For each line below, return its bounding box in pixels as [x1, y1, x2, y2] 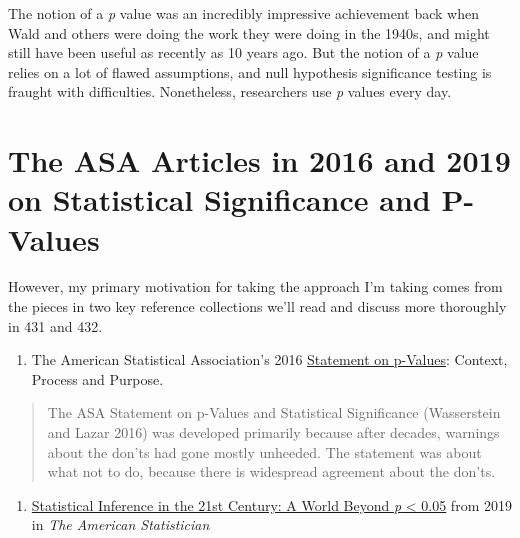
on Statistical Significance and [8, 179, 431, 220]
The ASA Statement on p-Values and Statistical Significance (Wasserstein [47, 402, 501, 423]
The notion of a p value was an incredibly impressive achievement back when [8, 3, 479, 23]
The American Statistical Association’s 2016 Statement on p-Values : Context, [31, 349, 508, 370]
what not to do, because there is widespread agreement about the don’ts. [47, 461, 496, 482]
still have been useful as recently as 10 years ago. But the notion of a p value [8, 42, 479, 63]
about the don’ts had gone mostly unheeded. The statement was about [47, 441, 482, 462]
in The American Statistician [31, 514, 210, 535]
